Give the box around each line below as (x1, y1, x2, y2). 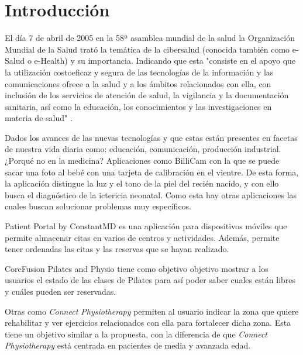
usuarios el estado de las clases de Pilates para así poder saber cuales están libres (5, 274, 296, 286)
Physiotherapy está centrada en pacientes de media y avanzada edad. (5, 339, 251, 351)
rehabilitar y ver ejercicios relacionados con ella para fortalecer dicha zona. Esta (5, 316, 291, 329)
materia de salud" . (5, 112, 73, 124)
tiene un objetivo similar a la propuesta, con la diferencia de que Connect (5, 328, 268, 340)
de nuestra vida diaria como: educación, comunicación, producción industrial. (5, 143, 281, 155)
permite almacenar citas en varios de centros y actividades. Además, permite (5, 231, 280, 243)
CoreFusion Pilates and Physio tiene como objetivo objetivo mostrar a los (5, 262, 268, 274)
